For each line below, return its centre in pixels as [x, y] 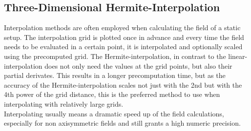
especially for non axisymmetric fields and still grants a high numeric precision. [122, 123]
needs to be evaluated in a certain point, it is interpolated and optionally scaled [123, 47]
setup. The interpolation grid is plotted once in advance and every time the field [124, 37]
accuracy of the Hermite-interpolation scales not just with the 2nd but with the [123, 84]
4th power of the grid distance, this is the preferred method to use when [112, 94]
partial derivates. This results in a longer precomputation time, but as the [115, 75]
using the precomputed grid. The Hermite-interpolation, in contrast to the [115, 56]
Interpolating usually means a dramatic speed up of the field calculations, [114, 113]
